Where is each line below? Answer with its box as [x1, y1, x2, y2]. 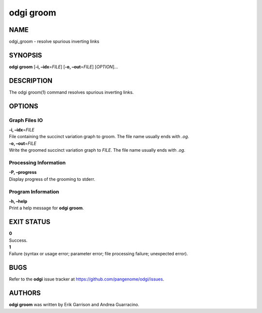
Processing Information [9, 159, 66, 166]
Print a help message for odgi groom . [9, 205, 84, 211]
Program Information [9, 188, 59, 195]
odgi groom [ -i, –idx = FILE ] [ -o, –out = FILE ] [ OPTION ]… [9, 63, 118, 70]
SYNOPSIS [9, 51, 42, 59]
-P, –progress [9, 170, 37, 175]
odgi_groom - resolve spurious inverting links [9, 39, 99, 45]
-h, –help [9, 198, 28, 204]
